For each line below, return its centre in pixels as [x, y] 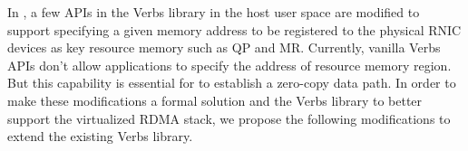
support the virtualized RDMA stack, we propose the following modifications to [229, 118]
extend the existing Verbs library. [100, 136]
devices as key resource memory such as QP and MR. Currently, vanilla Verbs [224, 47]
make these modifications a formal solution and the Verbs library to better [215, 100]
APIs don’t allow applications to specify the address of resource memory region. [229, 65]
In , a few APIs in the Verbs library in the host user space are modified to [214, 12]
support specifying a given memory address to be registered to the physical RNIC [234, 29]
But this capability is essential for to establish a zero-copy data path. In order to [232, 83]
